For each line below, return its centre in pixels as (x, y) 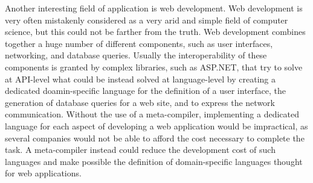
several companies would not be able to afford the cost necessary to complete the (155, 138)
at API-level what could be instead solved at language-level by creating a (140, 79)
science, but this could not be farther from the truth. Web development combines (155, 32)
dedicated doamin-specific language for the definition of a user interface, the (146, 91)
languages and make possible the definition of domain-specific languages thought (154, 161)
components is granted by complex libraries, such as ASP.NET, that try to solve (154, 67)
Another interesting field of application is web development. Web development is (154, 8)
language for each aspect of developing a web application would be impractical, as (156, 126)
